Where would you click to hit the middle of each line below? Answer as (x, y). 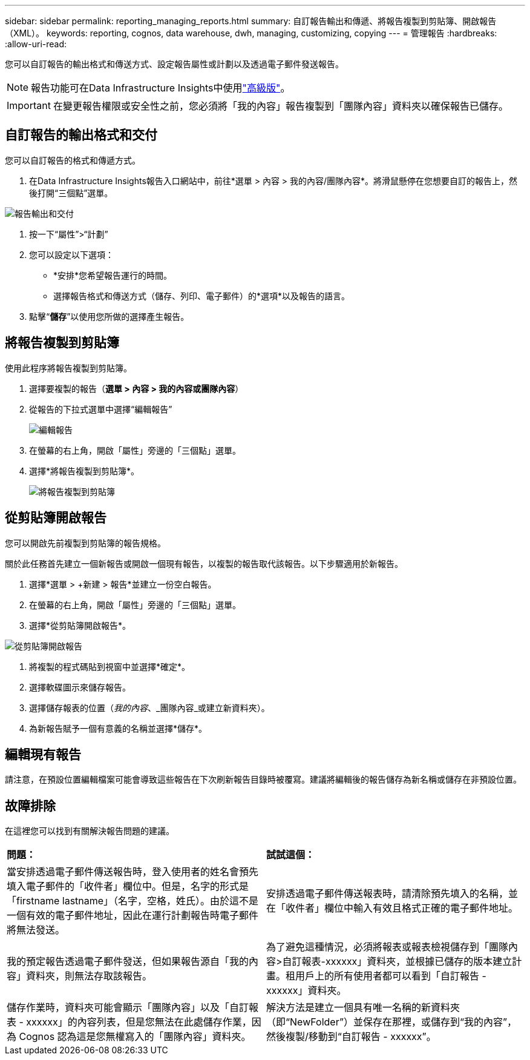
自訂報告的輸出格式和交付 (81, 135)
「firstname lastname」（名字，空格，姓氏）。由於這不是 (133, 901)
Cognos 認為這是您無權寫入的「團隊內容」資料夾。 (135, 1037)
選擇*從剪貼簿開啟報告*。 (80, 625)
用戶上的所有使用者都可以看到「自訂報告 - (391, 976)
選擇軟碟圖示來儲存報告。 (80, 687)
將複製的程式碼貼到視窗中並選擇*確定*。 (110, 666)
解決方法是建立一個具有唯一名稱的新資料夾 (363, 1008)
